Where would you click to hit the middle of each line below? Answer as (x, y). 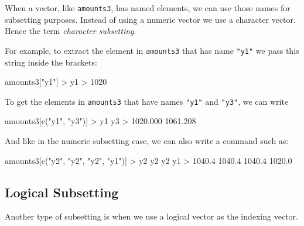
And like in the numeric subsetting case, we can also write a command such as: (147, 140)
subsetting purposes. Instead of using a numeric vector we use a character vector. (150, 19)
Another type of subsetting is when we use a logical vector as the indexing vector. (151, 216)
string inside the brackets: (51, 62)
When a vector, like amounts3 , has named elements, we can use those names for (148, 8)
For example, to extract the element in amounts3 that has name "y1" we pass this (152, 50)
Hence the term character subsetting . (71, 31)
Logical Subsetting (62, 192)
